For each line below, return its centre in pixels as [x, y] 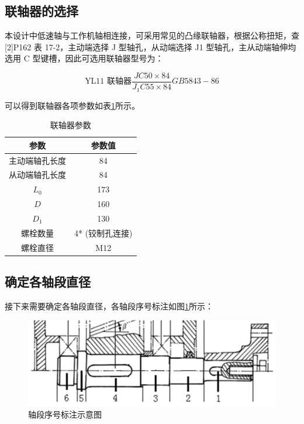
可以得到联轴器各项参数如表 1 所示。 [72, 105]
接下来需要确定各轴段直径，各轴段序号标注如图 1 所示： [109, 306]
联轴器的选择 [42, 11]
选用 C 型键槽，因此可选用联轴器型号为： [84, 58]
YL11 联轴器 [108, 82]
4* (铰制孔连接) [103, 232]
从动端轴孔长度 [37, 175]
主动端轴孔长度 [37, 160]
